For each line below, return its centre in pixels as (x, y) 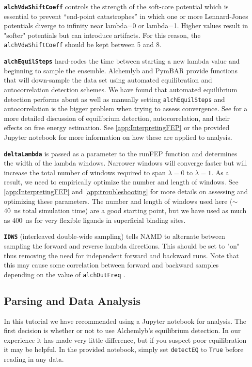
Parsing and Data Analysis (72, 300)
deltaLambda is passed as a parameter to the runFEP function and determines (121, 153)
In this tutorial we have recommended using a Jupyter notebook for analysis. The (125, 321)
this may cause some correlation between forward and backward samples (111, 265)
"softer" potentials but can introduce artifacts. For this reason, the (102, 35)
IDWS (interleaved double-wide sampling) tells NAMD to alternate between (115, 236)
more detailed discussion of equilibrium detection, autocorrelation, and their (117, 118)
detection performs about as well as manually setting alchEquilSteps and (115, 99)
